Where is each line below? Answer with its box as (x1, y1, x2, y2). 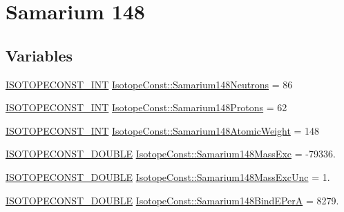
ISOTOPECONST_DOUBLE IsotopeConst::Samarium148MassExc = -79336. (6, 146, 336, 161)
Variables (6, 44, 73, 66)
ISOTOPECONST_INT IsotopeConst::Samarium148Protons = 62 (6, 100, 287, 115)
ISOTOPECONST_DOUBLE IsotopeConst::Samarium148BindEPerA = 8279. (6, 193, 339, 207)
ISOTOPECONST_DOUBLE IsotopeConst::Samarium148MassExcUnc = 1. (6, 169, 330, 184)
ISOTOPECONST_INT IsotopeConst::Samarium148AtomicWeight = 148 (6, 123, 320, 137)
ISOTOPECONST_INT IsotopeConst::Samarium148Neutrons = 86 (6, 77, 293, 91)
